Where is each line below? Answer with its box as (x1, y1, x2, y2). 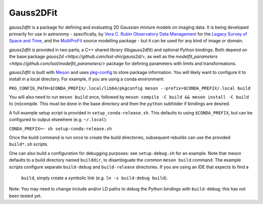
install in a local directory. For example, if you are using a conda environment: (9, 76, 165, 82)
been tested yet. (9, 193, 42, 199)
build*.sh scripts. (9, 141, 49, 147)
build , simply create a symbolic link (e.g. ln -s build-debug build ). (21, 175, 168, 181)
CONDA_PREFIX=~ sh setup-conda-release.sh (9, 126, 112, 131)
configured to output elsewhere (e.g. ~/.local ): (9, 117, 107, 123)
